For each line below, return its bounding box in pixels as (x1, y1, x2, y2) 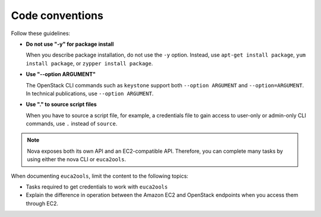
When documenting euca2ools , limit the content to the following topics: (11, 172, 188, 180)
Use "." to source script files (26, 101, 97, 108)
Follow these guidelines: (11, 30, 71, 37)
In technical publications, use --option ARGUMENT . (26, 90, 154, 97)
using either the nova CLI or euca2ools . (27, 156, 126, 163)
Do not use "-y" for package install (26, 40, 114, 48)
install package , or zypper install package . (26, 59, 153, 67)
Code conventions (11, 9, 103, 22)
